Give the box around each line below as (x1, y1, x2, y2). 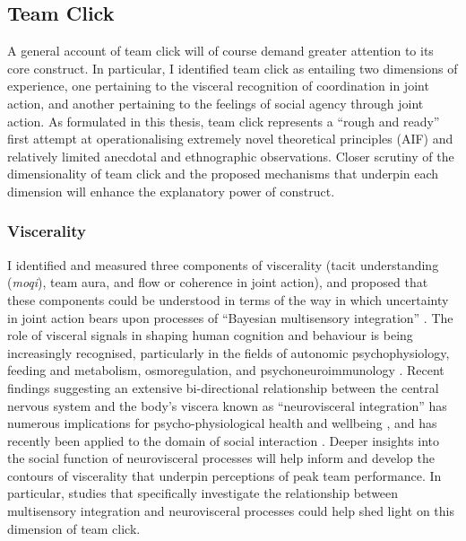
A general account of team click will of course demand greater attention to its (7, 41, 434, 60)
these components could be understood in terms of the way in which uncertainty (7, 290, 449, 309)
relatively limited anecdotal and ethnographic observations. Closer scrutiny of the (7, 146, 454, 165)
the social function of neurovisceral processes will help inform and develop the (7, 449, 435, 467)
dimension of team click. (7, 519, 141, 537)
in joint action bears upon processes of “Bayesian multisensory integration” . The (7, 308, 453, 327)
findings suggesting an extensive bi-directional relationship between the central (7, 378, 439, 397)
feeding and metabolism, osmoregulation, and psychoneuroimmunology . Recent (7, 361, 444, 380)
